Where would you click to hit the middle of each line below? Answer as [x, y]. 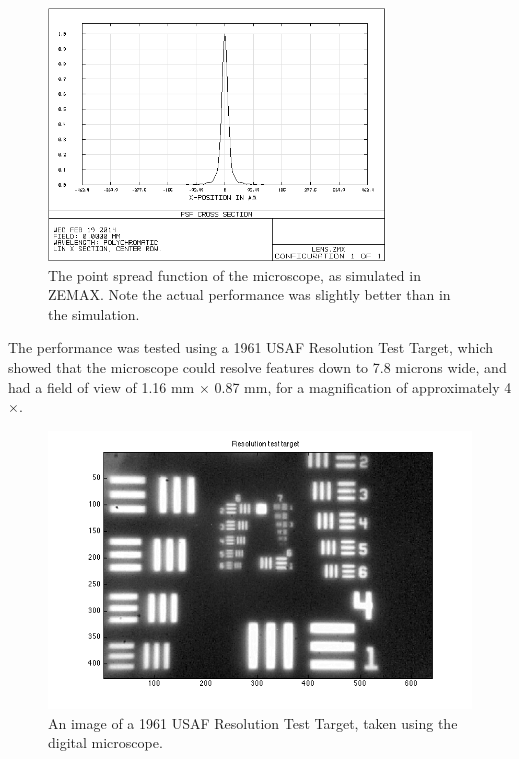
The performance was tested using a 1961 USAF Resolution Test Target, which [251, 347]
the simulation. [94, 313]
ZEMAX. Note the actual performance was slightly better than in [249, 294]
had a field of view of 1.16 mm [101, 386]
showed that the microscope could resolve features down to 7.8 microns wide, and [257, 366]
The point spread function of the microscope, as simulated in [234, 274]
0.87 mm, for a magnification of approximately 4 [363, 386]
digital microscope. [105, 742]
